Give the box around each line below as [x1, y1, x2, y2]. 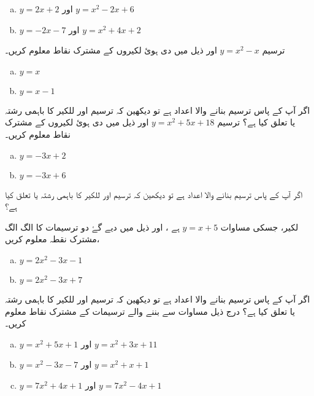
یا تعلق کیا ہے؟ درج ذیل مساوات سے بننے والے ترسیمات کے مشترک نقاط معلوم [5, 304, 295, 317]
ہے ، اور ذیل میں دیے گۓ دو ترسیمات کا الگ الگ [5, 220, 180, 233]
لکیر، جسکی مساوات [220, 220, 299, 233]
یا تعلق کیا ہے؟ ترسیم [217, 116, 296, 129]
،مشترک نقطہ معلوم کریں [5, 232, 100, 245]
